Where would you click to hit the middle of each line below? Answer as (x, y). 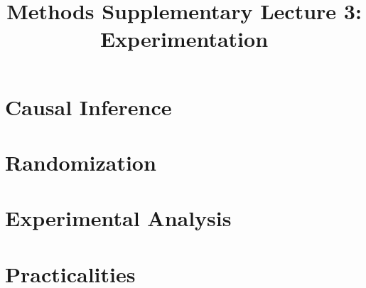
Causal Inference (88, 106)
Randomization (81, 162)
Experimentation (184, 39)
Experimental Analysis (118, 218)
